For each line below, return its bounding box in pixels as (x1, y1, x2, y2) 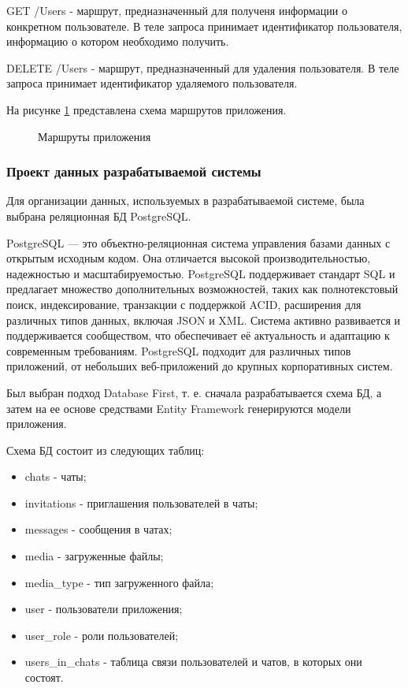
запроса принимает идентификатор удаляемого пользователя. (6, 75, 298, 91)
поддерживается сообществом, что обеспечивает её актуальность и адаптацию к (6, 327, 390, 344)
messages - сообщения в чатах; (24, 521, 172, 537)
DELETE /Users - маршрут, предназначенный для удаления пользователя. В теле (6, 59, 399, 76)
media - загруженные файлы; (24, 548, 164, 564)
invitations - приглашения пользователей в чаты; (24, 494, 258, 511)
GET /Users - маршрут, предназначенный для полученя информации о (6, 2, 347, 18)
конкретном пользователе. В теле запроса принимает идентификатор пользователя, (6, 17, 402, 34)
